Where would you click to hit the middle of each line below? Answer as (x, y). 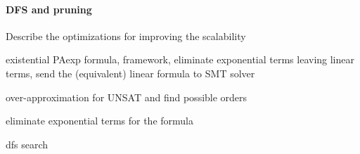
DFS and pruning (49, 9)
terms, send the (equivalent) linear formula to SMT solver (130, 73)
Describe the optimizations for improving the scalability (126, 36)
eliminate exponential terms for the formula (99, 121)
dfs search (27, 144)
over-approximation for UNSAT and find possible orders (127, 97)
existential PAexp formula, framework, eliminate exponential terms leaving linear (180, 59)
